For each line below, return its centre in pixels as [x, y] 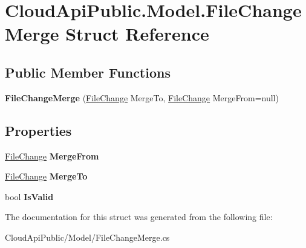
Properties [38, 130]
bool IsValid [29, 196]
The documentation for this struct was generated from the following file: [139, 217]
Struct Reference [137, 34]
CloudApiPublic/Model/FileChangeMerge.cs [87, 237]
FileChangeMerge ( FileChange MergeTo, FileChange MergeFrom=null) [142, 97]
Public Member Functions [88, 72]
